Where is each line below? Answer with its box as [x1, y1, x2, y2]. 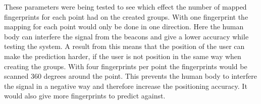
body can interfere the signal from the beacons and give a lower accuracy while [4, 31, 249, 41]
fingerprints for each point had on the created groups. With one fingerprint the [4, 11, 248, 22]
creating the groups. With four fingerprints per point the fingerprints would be [4, 61, 247, 71]
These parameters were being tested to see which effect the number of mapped [4, 2, 247, 12]
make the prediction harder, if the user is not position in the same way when [4, 50, 241, 61]
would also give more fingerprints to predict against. [4, 90, 166, 101]
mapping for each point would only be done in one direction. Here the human [4, 21, 244, 32]
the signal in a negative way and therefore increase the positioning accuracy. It [4, 80, 247, 91]
